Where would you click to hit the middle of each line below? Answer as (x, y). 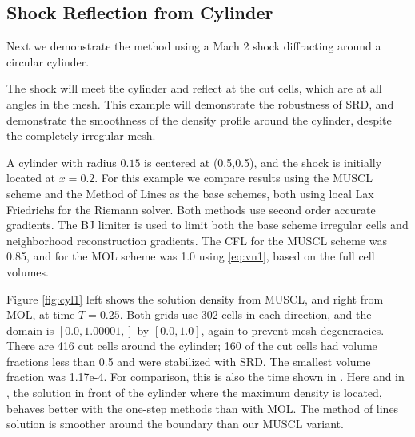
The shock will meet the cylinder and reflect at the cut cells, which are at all (194, 88)
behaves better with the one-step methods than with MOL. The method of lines (203, 408)
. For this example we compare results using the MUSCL (233, 178)
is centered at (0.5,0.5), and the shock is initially (263, 162)
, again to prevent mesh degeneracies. (293, 330)
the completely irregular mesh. (81, 135)
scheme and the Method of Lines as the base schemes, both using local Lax (190, 193)
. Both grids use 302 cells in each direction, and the (245, 314)
